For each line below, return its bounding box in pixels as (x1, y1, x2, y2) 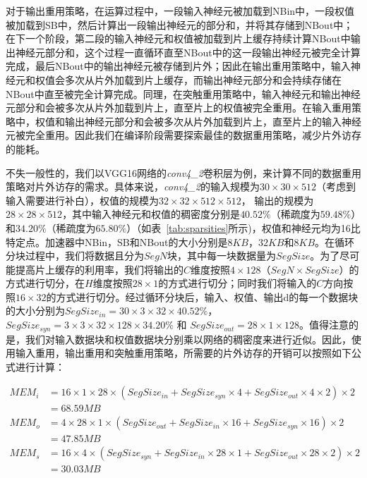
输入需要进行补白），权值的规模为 (6, 192, 159, 207)
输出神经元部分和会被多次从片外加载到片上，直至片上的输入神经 (64, 114, 361, 128)
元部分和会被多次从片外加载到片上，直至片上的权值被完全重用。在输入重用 (6, 100, 351, 115)
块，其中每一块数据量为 (167, 248, 277, 263)
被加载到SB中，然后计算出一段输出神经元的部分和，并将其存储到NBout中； (6, 17, 354, 32)
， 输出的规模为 (241, 192, 314, 207)
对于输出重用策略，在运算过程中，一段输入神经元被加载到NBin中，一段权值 (6, 4, 355, 18)
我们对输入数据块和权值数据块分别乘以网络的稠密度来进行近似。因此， (25, 331, 351, 346)
